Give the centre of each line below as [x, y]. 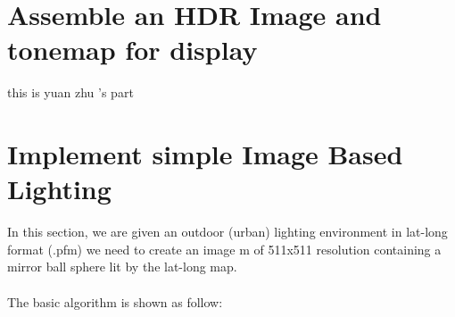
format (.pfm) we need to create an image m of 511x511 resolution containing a [224, 249]
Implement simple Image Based [205, 154]
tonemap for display [132, 50]
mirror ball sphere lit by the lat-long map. [122, 267]
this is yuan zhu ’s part [70, 92]
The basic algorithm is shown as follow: [115, 301]
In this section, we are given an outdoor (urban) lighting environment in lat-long [227, 232]
